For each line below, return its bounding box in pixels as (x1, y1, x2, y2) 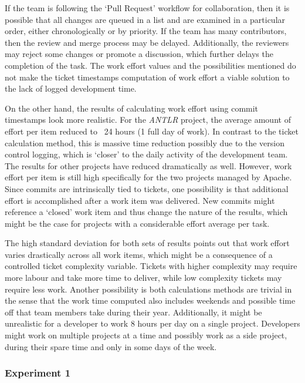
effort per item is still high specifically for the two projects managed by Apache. (5, 171, 292, 183)
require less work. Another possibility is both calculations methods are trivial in (5, 283, 292, 295)
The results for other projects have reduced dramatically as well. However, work (5, 159, 292, 172)
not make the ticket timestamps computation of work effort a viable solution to (5, 70, 290, 83)
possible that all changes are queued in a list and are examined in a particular (5, 13, 286, 25)
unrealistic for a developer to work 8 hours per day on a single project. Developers (5, 317, 300, 330)
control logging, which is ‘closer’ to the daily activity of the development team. (5, 148, 288, 160)
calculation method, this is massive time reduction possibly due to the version (5, 136, 284, 149)
